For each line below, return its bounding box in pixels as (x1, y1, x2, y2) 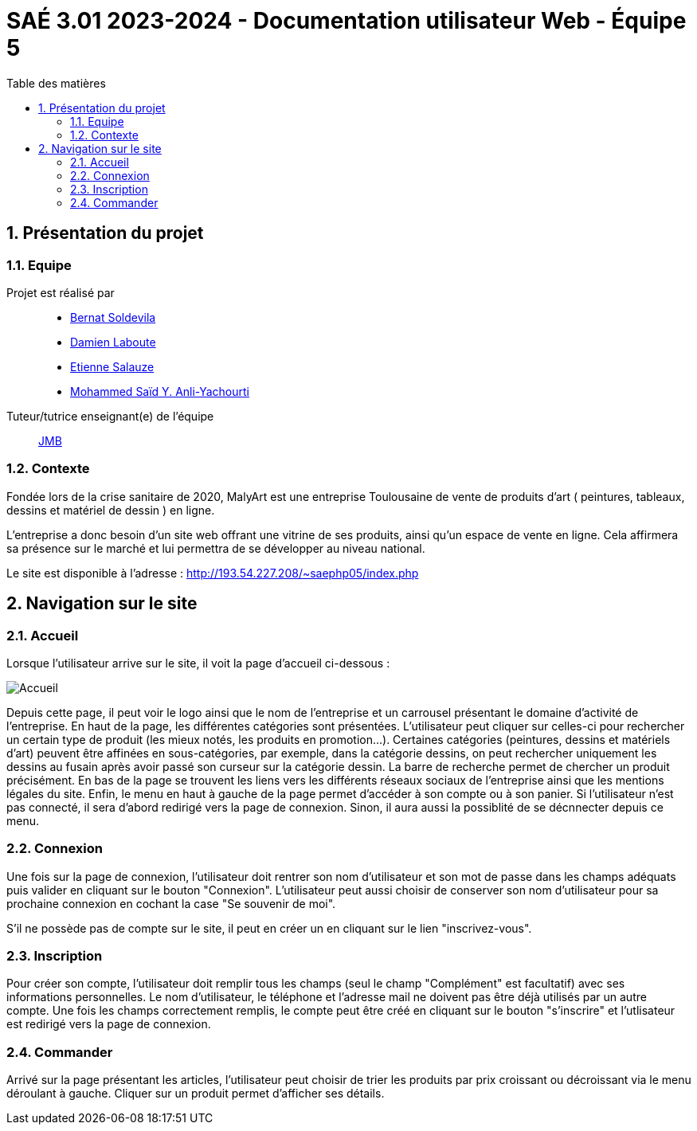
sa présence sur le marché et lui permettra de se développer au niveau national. (6, 541, 425, 555)
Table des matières (6, 76, 106, 90)
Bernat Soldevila (70, 310, 156, 324)
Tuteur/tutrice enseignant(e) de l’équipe (6, 409, 214, 423)
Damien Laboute (70, 335, 156, 349)
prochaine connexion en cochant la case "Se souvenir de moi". (6, 896, 336, 910)
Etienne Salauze (70, 359, 155, 374)
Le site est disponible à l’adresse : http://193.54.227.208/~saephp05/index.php (6, 565, 419, 580)
